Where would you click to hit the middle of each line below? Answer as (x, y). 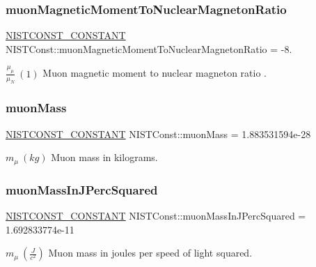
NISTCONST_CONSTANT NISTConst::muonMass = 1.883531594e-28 (158, 133)
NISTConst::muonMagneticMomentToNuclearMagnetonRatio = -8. (149, 48)
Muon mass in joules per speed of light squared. (150, 253)
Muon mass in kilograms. (104, 157)
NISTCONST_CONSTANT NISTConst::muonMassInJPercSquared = (156, 215)
